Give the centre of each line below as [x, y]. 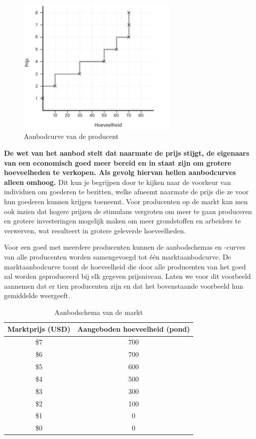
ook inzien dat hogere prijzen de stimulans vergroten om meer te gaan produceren [128, 211]
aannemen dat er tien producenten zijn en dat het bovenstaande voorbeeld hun [124, 285]
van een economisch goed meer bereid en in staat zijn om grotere [118, 162]
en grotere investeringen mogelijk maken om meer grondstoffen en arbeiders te [123, 221]
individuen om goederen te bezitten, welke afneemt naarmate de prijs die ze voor [126, 192]
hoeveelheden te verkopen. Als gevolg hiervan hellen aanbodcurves [120, 172]
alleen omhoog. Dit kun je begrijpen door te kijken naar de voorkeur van [118, 182]
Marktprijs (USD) [39, 329]
